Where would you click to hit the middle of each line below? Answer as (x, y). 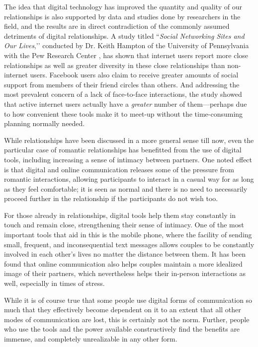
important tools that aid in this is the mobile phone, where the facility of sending (128, 235)
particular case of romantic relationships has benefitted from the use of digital (123, 150)
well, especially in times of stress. (54, 283)
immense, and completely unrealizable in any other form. (91, 339)
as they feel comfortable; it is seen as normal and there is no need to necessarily (126, 188)
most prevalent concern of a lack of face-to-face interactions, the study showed (123, 94)
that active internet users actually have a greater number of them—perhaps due (126, 104)
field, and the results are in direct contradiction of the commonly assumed (117, 26)
